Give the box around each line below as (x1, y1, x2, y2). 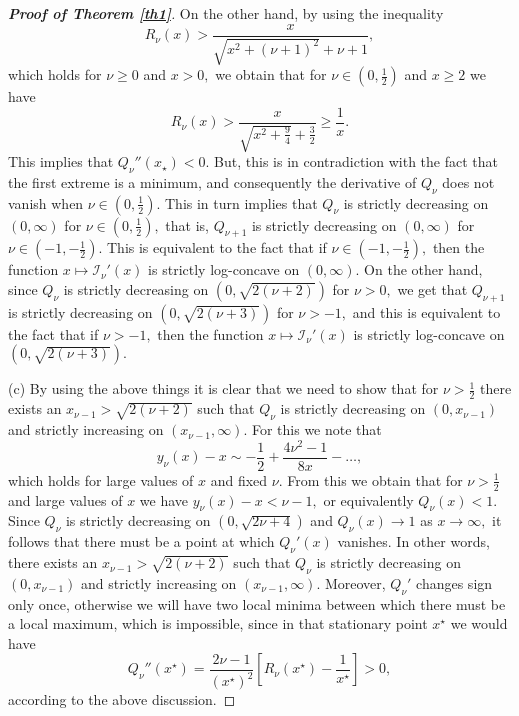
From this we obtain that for (287, 469, 463, 490)
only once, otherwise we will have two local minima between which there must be (8, 593, 506, 614)
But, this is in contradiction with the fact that (214, 151, 498, 172)
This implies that (8, 151, 114, 172)
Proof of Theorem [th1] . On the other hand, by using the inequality (8, 3, 444, 23)
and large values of (8, 489, 123, 510)
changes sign (416, 572, 493, 593)
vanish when (8, 192, 84, 213)
